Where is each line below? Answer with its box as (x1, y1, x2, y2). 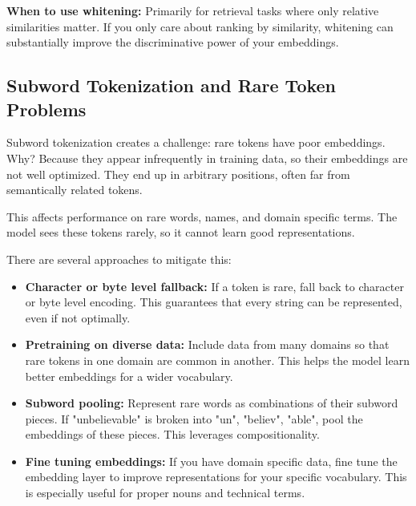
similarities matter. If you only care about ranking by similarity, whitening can (6, 18, 394, 34)
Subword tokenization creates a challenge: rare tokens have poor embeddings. (6, 134, 386, 151)
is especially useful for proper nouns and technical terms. (25, 484, 305, 501)
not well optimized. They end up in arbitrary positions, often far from (6, 165, 350, 182)
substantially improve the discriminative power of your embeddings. (6, 34, 339, 51)
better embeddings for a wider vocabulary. (25, 367, 233, 384)
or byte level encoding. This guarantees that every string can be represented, (25, 293, 402, 310)
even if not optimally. (25, 309, 131, 326)
